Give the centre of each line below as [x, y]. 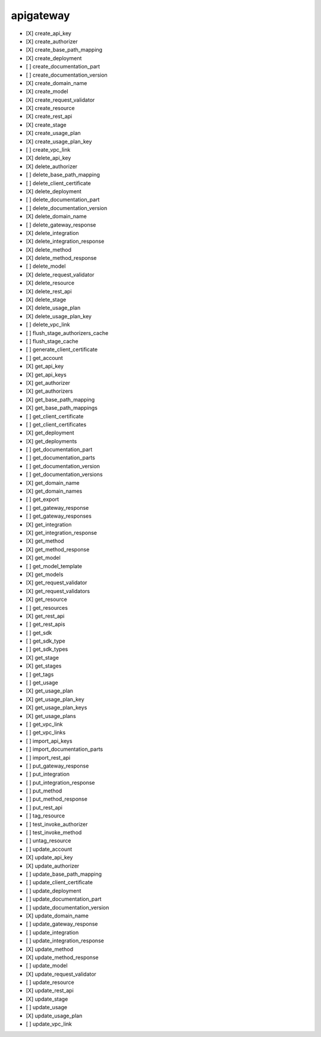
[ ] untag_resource [48, 841]
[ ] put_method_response [56, 799]
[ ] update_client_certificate [59, 882]
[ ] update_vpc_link [49, 1024]
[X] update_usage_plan [54, 1016]
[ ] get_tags [40, 674]
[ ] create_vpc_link [48, 150]
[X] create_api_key [48, 33]
